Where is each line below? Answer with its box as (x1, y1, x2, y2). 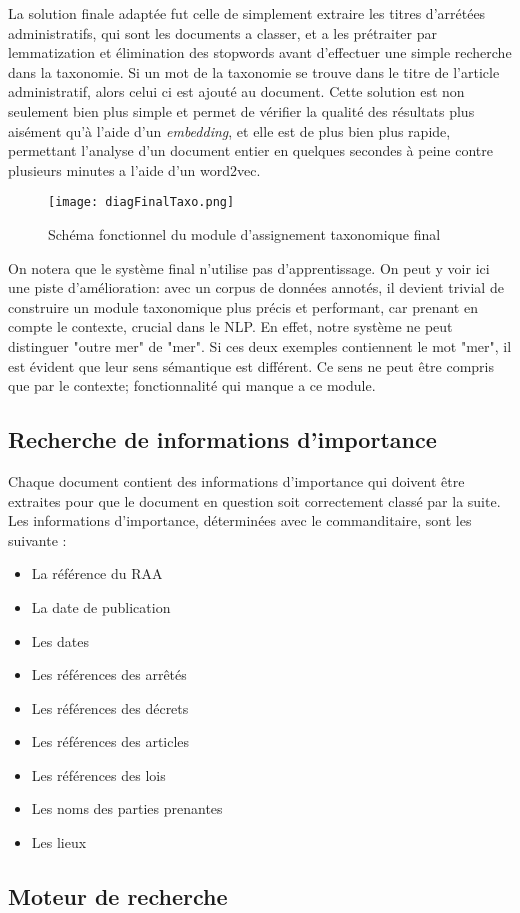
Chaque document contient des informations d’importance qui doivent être (8, 470, 465, 491)
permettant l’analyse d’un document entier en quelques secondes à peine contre (8, 140, 493, 161)
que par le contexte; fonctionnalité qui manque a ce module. (8, 375, 376, 396)
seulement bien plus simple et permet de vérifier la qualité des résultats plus (8, 100, 475, 121)
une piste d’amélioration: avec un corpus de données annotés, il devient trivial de (8, 277, 504, 298)
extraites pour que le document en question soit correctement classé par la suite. (8, 490, 501, 511)
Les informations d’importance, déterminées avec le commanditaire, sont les (8, 510, 472, 531)
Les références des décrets (31, 697, 189, 718)
